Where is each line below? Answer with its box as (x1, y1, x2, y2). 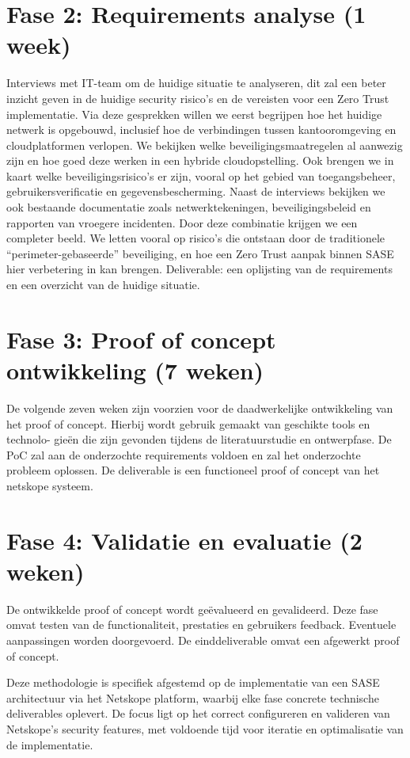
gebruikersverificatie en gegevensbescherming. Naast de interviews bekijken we (6, 183, 385, 200)
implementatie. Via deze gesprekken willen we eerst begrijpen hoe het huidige (6, 105, 382, 122)
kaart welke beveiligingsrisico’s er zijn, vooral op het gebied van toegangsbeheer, (6, 167, 396, 184)
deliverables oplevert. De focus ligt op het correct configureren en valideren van (6, 705, 390, 722)
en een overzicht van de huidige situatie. (6, 276, 200, 293)
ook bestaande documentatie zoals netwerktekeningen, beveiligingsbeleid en (6, 199, 371, 215)
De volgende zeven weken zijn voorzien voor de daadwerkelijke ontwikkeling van (6, 399, 393, 416)
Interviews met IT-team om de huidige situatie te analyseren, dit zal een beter (6, 74, 386, 91)
